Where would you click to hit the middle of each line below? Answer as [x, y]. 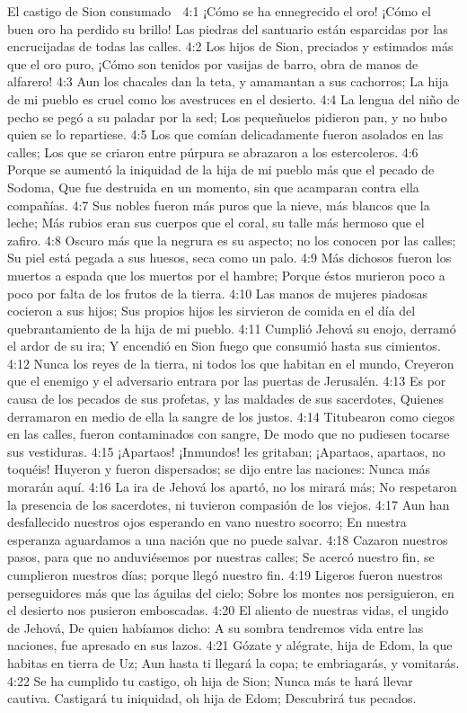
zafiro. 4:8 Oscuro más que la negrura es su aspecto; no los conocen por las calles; [232, 240]
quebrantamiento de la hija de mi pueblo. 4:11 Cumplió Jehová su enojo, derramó [232, 328]
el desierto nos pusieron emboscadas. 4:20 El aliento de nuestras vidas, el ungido [228, 610]
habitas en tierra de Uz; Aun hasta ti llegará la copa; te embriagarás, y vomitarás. [233, 662]
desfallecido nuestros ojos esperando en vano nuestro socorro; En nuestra [207, 522]
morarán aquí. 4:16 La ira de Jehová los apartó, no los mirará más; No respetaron [232, 487]
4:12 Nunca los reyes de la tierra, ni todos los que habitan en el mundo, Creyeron [231, 363]
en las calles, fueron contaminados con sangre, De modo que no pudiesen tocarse [229, 434]
